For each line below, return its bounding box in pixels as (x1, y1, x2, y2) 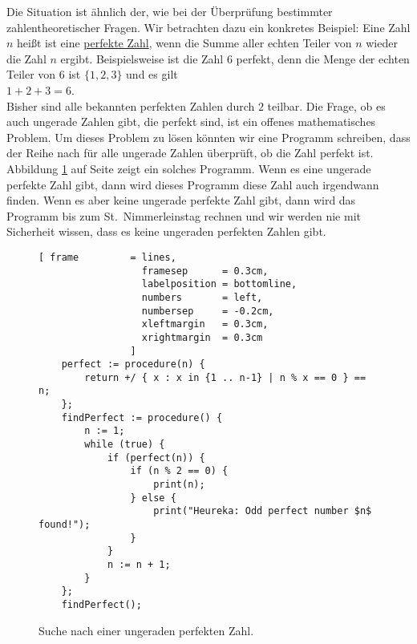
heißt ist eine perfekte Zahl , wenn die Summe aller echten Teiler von (17, 34, 352, 51)
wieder (366, 34, 398, 51)
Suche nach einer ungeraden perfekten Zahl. (38, 622, 254, 638)
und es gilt (126, 66, 178, 83)
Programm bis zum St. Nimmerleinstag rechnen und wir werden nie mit (6, 207, 361, 224)
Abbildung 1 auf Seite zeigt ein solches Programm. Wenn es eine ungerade (6, 160, 371, 176)
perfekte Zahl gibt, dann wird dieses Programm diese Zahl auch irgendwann (6, 176, 379, 192)
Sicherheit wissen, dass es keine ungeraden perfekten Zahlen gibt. (6, 223, 326, 240)
